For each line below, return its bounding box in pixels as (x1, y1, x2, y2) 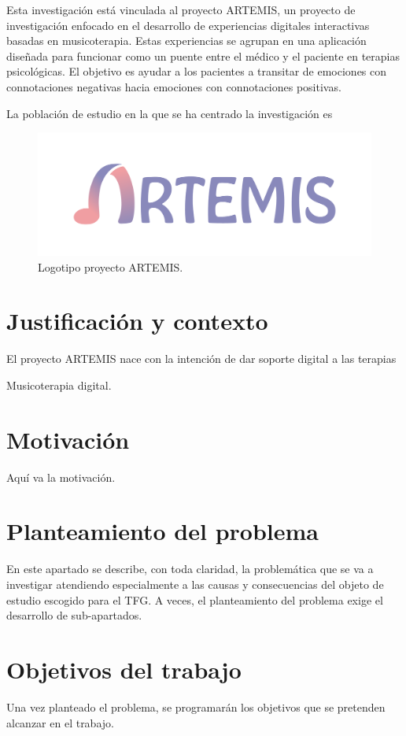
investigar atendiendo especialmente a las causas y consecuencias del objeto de (6, 576, 384, 593)
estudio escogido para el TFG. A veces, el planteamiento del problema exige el (6, 591, 383, 608)
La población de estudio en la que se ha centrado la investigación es (6, 105, 333, 121)
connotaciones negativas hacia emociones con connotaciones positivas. (6, 78, 341, 94)
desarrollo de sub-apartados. (6, 607, 142, 623)
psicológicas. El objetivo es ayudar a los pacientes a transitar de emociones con (6, 63, 387, 80)
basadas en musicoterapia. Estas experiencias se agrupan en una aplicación (6, 32, 367, 49)
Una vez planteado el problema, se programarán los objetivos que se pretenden (6, 698, 386, 715)
